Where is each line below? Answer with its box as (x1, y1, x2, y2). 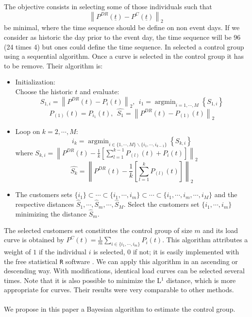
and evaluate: (80, 86, 119, 96)
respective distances (15, 199, 74, 209)
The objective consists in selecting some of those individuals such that (4, 1, 212, 11)
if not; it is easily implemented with (133, 246, 239, 256)
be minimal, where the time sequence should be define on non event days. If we (4, 22, 240, 33)
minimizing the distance (15, 208, 87, 218)
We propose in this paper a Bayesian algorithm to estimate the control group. (4, 303, 235, 314)
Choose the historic (15, 86, 73, 96)
